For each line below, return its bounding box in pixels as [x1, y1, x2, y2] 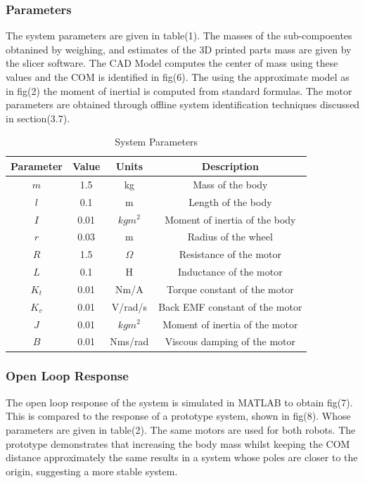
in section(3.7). [6, 110, 70, 125]
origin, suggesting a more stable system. [6, 463, 178, 478]
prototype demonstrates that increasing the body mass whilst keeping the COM [6, 436, 350, 451]
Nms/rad [110, 334, 149, 349]
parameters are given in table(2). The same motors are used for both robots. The [6, 422, 356, 437]
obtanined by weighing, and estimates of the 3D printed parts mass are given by [6, 41, 352, 56]
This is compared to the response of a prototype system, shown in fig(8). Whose [6, 408, 351, 423]
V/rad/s [111, 299, 147, 314]
